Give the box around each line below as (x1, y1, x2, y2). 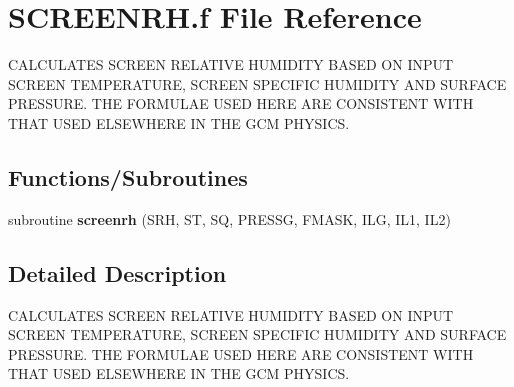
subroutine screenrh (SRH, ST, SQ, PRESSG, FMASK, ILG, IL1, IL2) (8, 208, 451, 229)
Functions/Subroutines (8, 161, 248, 192)
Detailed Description (8, 257, 227, 288)
